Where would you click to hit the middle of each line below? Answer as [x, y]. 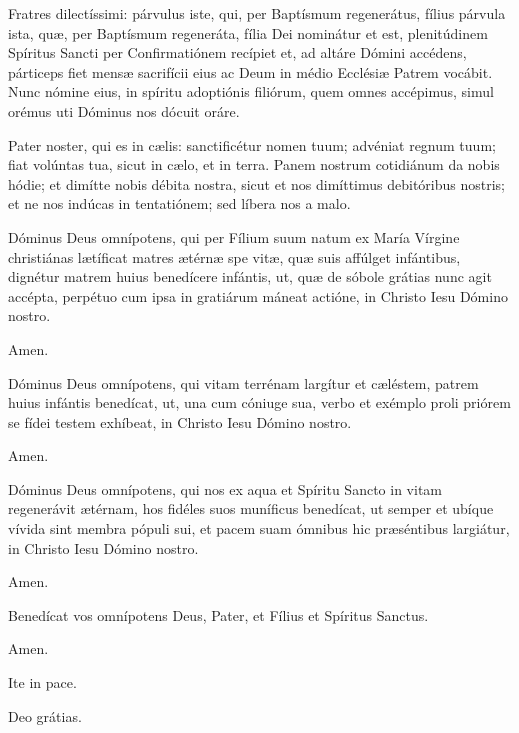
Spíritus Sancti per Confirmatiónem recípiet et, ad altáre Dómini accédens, [237, 52]
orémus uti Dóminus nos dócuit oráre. [124, 110]
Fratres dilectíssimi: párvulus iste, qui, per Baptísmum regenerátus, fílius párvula [257, 13]
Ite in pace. [42, 682]
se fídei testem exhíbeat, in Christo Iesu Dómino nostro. [180, 421]
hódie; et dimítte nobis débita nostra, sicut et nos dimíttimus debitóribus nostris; [256, 183]
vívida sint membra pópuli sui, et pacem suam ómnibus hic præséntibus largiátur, [259, 528]
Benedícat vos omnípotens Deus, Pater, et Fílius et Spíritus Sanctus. [218, 614]
